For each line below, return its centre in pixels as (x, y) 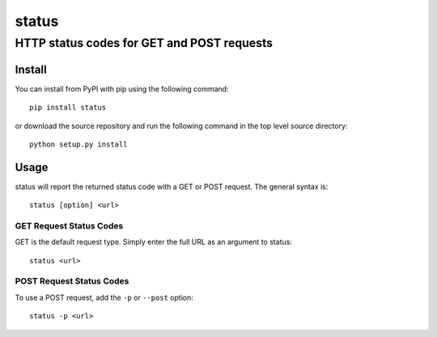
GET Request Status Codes (69, 225)
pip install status (68, 108)
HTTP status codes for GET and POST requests (144, 43)
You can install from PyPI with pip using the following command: (122, 88)
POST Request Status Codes (72, 281)
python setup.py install (78, 144)
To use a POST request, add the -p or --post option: (104, 297)
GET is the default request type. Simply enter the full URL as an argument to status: (154, 242)
